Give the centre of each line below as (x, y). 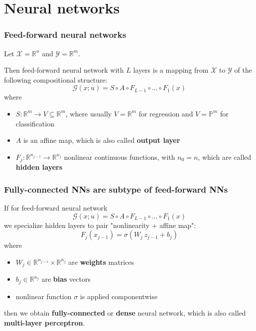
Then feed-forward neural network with (64, 70)
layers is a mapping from (171, 70)
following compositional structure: (56, 79)
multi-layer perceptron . (45, 322)
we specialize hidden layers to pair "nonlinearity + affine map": (100, 225)
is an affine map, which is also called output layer (102, 140)
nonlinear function (44, 296)
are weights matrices (101, 262)
